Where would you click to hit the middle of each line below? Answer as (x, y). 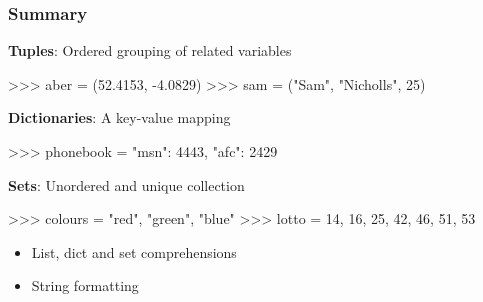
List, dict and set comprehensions (134, 251)
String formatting (85, 285)
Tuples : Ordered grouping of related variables (150, 50)
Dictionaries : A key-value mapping (119, 117)
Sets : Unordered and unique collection (126, 184)
